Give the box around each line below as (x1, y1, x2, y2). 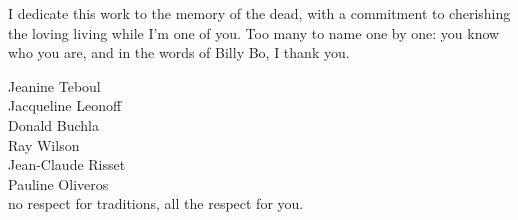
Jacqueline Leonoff (8, 95, 122, 116)
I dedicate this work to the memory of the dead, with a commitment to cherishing (8, 3, 511, 23)
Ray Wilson (8, 134, 80, 155)
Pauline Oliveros (8, 173, 109, 194)
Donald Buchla (8, 114, 100, 135)
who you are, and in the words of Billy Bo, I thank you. (8, 42, 350, 63)
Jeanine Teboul (8, 75, 101, 96)
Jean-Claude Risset (8, 154, 126, 175)
